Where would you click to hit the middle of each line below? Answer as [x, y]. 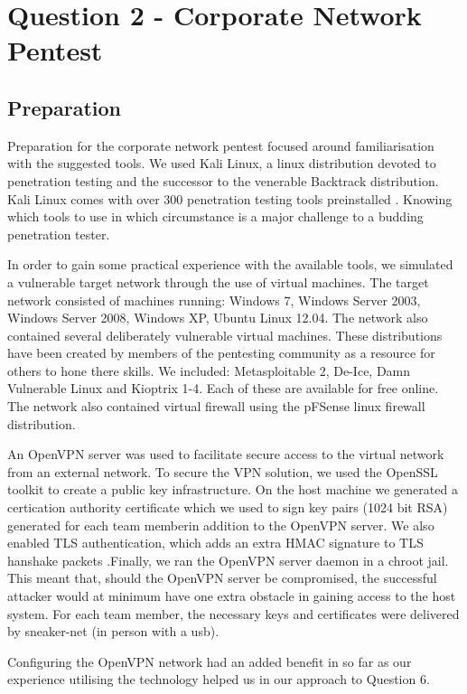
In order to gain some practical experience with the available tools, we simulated [230, 264]
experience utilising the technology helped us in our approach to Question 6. [219, 679]
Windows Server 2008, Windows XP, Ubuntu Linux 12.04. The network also [218, 318]
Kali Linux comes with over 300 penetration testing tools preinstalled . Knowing [230, 198]
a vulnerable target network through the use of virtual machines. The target [218, 281]
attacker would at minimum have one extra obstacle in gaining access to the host [232, 596]
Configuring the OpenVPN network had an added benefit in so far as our [210, 661]
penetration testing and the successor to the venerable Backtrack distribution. [223, 180]
